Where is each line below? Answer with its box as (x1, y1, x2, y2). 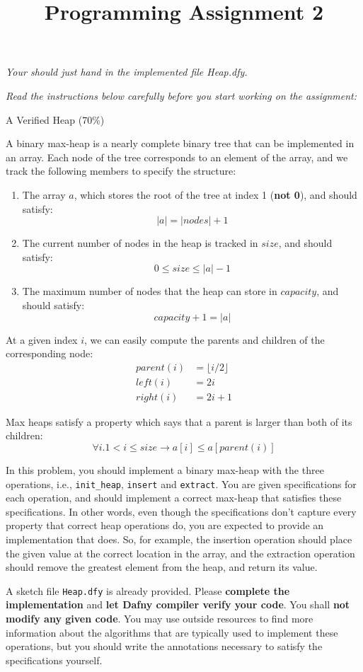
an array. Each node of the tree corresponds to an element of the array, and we (6, 149, 348, 164)
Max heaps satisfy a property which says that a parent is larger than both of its (6, 414, 352, 429)
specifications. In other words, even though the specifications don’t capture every (6, 504, 357, 519)
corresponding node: (6, 346, 93, 361)
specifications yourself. (6, 652, 103, 667)
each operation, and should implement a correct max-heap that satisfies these (6, 490, 342, 505)
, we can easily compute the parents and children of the (84, 332, 325, 347)
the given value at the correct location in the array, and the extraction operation (6, 545, 355, 560)
